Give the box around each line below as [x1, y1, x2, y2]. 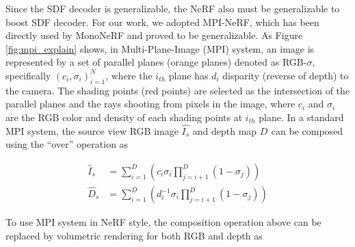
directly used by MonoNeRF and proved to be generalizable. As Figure [5, 28, 303, 42]
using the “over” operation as [5, 137, 129, 151]
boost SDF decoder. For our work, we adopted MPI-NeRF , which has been [5, 14, 319, 29]
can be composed [271, 123, 343, 138]
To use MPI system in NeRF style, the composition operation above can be [5, 215, 321, 229]
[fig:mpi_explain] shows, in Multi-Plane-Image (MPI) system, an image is [5, 41, 315, 55]
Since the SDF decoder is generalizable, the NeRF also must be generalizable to [5, 1, 340, 15]
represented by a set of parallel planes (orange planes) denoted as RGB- [5, 55, 307, 69]
